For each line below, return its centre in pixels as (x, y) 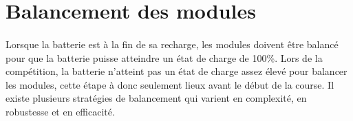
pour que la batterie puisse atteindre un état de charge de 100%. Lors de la (164, 57)
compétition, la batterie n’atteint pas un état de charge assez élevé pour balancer (176, 71)
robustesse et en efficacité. (60, 111)
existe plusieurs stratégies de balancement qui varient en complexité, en (156, 98)
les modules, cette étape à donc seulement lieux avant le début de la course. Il (170, 84)
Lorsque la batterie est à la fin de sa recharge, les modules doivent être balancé (172, 44)
